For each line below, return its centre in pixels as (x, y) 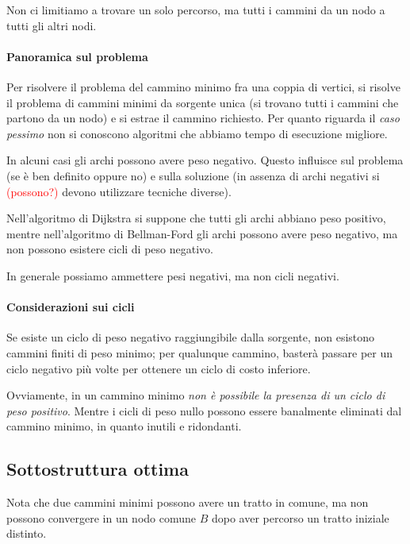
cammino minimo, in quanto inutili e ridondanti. (124, 426)
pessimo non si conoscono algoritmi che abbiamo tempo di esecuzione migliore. (197, 133)
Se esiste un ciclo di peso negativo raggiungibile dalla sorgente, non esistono (191, 337)
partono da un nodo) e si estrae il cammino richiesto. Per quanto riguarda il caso (203, 118)
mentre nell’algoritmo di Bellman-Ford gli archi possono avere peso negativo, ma (202, 233)
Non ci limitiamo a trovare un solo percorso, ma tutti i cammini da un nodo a (196, 10)
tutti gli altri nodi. (52, 25)
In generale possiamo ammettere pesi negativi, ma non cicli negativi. (173, 275)
